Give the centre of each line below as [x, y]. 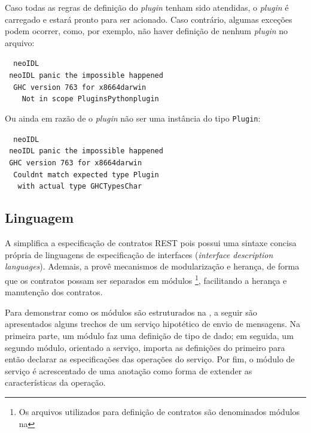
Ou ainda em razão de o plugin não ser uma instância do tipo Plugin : [133, 118]
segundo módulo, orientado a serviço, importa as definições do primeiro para [145, 347]
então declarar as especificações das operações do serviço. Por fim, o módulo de [150, 359]
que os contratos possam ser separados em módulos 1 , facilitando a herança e [146, 279]
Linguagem [39, 218]
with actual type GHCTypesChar [80, 187]
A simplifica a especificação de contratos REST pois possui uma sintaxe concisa [151, 243]
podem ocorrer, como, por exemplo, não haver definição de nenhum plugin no [147, 31]
